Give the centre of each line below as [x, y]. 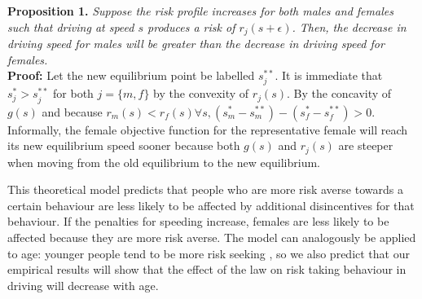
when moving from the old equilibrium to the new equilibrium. [164, 162]
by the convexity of [201, 93]
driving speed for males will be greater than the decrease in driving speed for [196, 44]
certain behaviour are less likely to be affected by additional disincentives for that [211, 205]
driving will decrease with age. [83, 285]
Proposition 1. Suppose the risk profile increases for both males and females [200, 11]
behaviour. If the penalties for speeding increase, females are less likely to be [198, 221]
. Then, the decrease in [349, 26]
